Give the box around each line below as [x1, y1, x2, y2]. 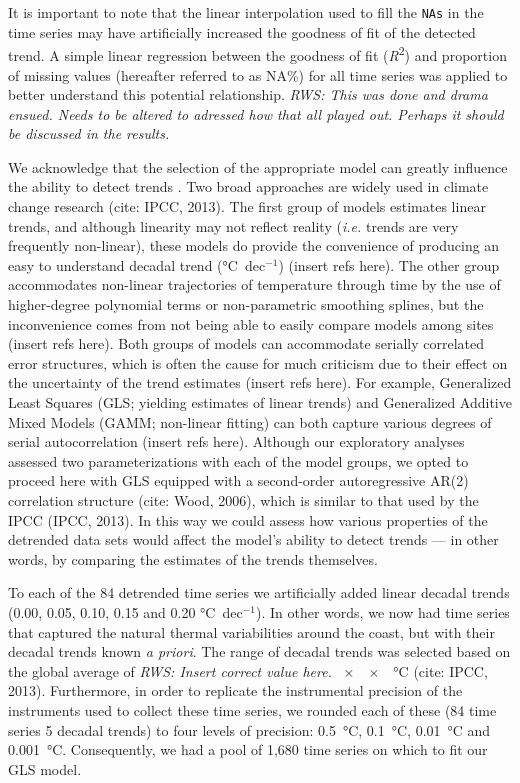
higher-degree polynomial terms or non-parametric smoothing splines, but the [8, 294, 484, 315]
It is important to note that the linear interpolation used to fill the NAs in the [8, 2, 484, 22]
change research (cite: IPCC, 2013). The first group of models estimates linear [8, 196, 486, 217]
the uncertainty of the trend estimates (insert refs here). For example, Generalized [8, 372, 512, 393]
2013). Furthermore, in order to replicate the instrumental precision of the [8, 680, 463, 701]
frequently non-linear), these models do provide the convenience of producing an [8, 235, 500, 256]
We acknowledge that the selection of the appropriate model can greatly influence [8, 156, 508, 177]
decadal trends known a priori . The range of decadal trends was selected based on [8, 641, 511, 662]
